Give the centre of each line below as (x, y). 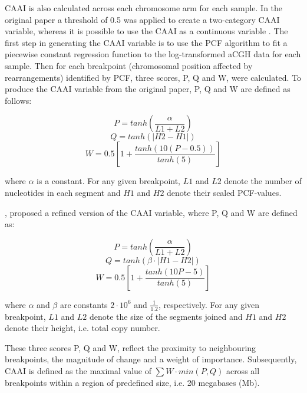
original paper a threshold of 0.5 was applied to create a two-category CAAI (142, 19)
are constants (84, 304)
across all (243, 370)
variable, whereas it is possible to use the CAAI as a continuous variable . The (146, 31)
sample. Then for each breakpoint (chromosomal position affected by (129, 65)
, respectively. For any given (209, 304)
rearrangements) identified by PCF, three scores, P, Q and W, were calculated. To (153, 77)
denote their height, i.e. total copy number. (82, 328)
